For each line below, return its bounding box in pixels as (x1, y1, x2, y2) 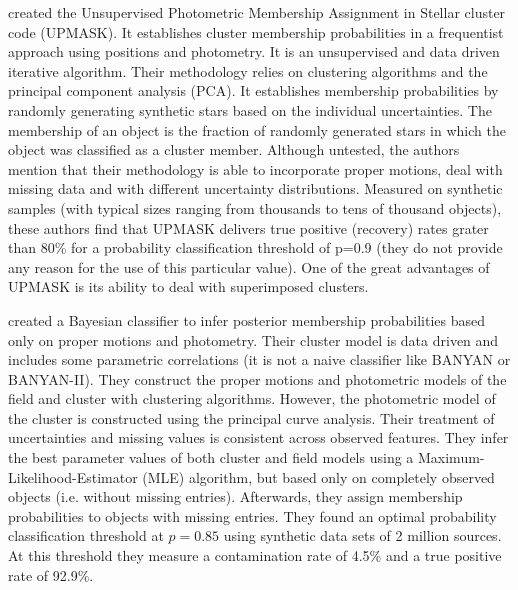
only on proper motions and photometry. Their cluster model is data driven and (8, 329, 499, 350)
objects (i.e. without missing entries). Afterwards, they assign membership (8, 486, 463, 507)
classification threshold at (8, 525, 164, 546)
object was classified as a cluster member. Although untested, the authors (8, 139, 460, 160)
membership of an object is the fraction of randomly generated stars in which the (8, 119, 506, 140)
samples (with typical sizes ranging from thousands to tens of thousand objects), (8, 197, 502, 218)
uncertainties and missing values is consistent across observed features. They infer (8, 427, 509, 448)
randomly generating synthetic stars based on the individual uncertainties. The (8, 99, 492, 120)
